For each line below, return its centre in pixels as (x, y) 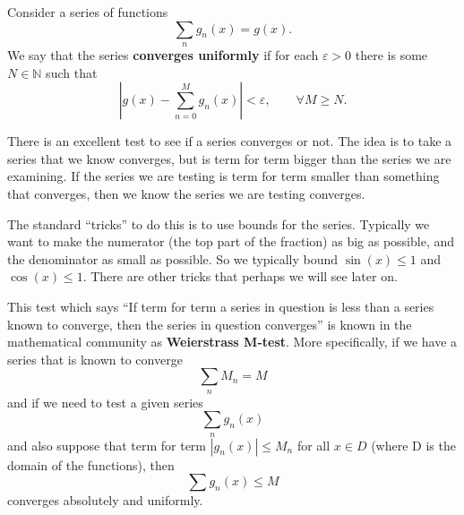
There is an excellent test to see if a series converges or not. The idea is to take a (230, 141)
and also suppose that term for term (107, 445)
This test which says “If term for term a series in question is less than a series (221, 306)
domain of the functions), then (91, 464)
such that (72, 72)
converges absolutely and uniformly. (105, 500)
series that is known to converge (95, 359)
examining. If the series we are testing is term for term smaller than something (223, 176)
